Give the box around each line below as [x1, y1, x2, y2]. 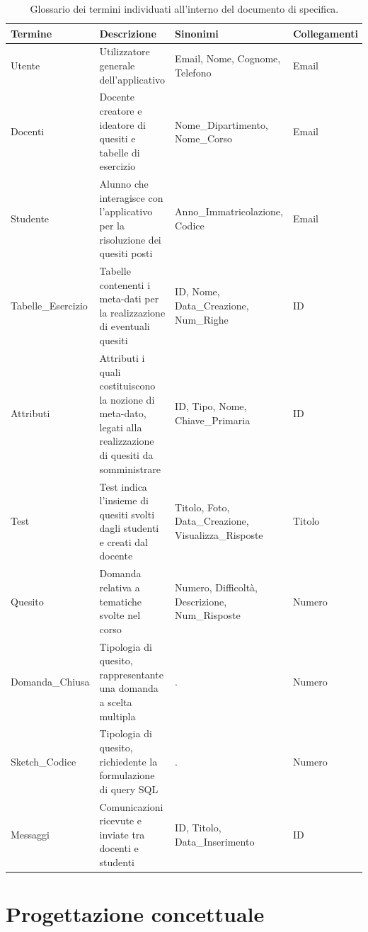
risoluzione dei [99, 232, 161, 246]
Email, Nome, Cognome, [175, 51, 281, 66]
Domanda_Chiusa [11, 674, 90, 688]
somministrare [99, 461, 161, 476]
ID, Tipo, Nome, [175, 399, 247, 414]
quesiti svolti [99, 506, 155, 521]
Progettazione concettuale [6, 899, 265, 928]
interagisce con [99, 190, 163, 205]
